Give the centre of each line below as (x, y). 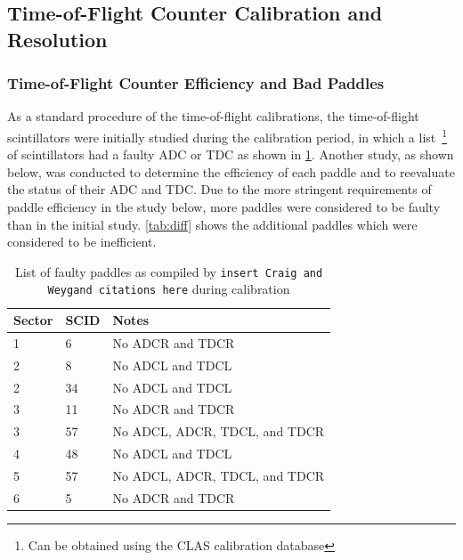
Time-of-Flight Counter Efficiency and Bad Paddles (196, 83)
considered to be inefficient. (82, 242)
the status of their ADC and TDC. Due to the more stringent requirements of (219, 189)
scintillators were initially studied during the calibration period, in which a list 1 (227, 135)
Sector (33, 320)
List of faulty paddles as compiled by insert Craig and (169, 271)
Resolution (57, 39)
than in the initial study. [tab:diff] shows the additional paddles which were (212, 224)
